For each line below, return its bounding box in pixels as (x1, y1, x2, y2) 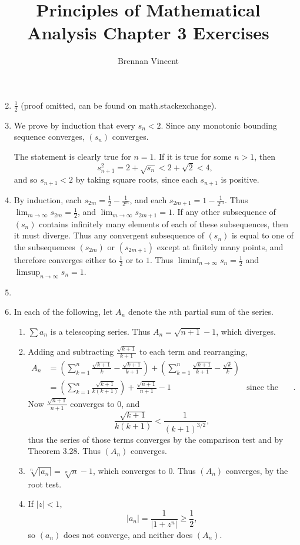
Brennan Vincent (117, 55, 179, 67)
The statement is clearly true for (14, 150, 131, 162)
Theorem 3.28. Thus (28, 445, 101, 457)
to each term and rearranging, (139, 345, 248, 358)
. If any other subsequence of (172, 206, 276, 218)
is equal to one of (231, 229, 294, 241)
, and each (129, 193, 167, 206)
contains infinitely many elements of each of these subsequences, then (39, 217, 289, 230)
